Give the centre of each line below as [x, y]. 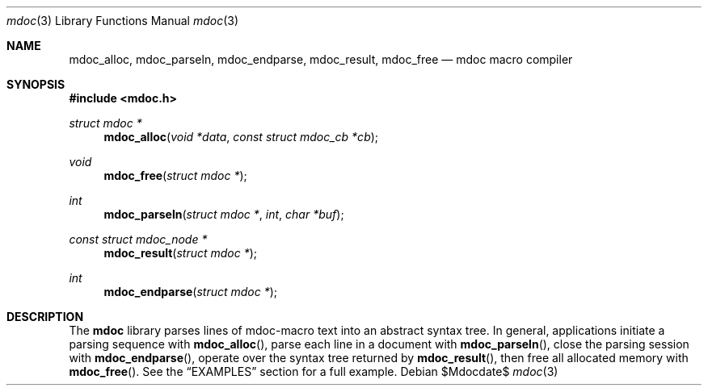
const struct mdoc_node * [138, 239]
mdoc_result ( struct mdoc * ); [181, 253]
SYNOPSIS [36, 84]
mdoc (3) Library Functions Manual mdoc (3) [123, 21]
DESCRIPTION [45, 317]
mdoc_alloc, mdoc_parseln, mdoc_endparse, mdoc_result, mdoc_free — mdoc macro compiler [321, 59]
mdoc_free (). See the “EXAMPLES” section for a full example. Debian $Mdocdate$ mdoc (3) [314, 371]
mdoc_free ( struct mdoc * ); [175, 175]
